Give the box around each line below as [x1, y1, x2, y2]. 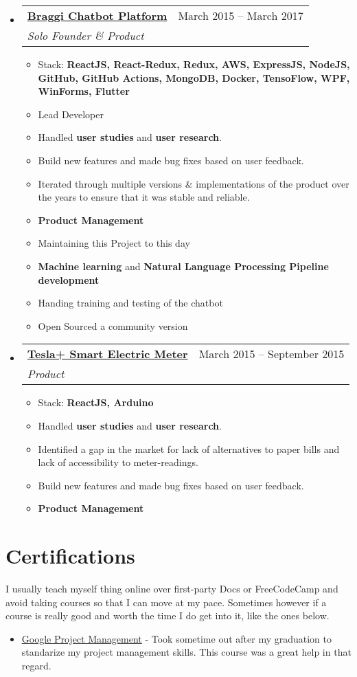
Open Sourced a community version [38, 318, 188, 333]
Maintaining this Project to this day [38, 236, 190, 250]
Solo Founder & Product [27, 27, 144, 43]
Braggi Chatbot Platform [27, 8, 168, 23]
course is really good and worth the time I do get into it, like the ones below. [5, 608, 330, 623]
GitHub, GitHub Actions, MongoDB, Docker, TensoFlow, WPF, [38, 70, 350, 85]
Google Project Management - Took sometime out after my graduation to [21, 631, 332, 645]
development [38, 272, 100, 287]
